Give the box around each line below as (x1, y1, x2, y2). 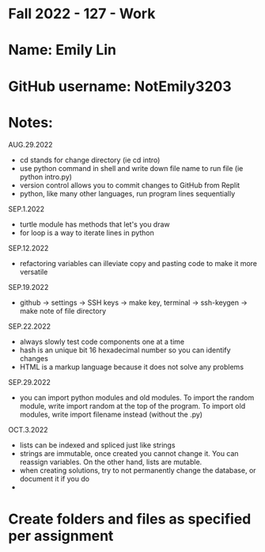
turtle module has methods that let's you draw (19, 219, 170, 229)
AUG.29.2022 (8, 139, 53, 149)
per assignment (8, 527, 114, 545)
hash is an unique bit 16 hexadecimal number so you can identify (19, 345, 231, 355)
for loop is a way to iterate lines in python (19, 227, 154, 238)
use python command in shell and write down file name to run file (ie (19, 163, 244, 173)
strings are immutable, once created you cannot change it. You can (19, 448, 239, 458)
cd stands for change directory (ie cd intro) (19, 155, 161, 165)
